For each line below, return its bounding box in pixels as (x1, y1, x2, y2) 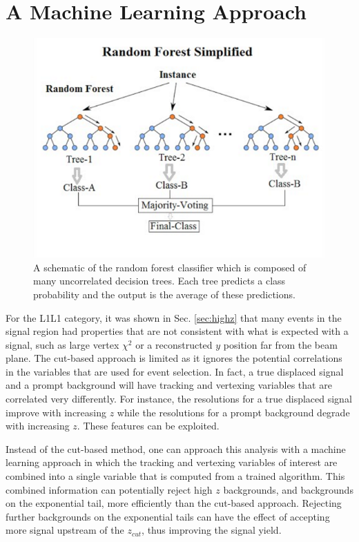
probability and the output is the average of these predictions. (33, 287, 295, 301)
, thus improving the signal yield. (142, 523, 282, 537)
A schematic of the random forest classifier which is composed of (33, 260, 307, 274)
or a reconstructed (135, 337, 213, 351)
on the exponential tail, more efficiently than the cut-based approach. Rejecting (6, 496, 342, 510)
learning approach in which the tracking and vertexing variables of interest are (6, 455, 338, 470)
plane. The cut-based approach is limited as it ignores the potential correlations (6, 351, 342, 365)
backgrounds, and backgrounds (223, 482, 353, 496)
